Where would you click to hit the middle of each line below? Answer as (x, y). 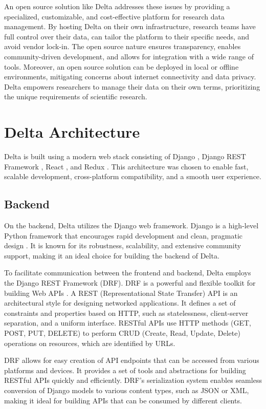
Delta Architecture (72, 132)
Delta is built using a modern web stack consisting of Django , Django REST (125, 156)
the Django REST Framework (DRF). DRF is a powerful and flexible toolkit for (130, 283)
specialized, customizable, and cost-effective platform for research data (114, 16)
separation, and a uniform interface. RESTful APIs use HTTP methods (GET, (128, 323)
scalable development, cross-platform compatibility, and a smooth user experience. (133, 176)
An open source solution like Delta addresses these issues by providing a (117, 6)
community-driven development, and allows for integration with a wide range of (129, 56)
